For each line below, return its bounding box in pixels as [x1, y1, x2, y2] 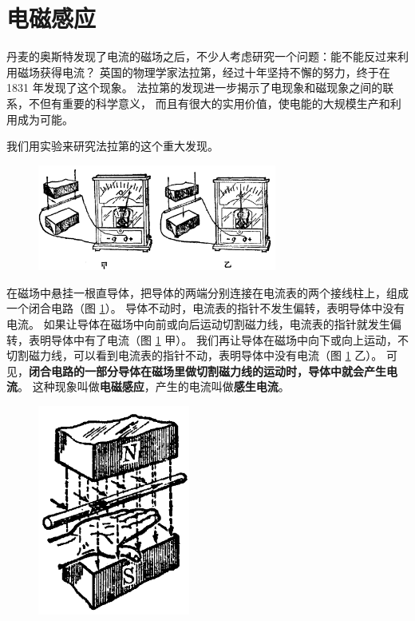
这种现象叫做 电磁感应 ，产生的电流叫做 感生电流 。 [32, 378, 290, 395]
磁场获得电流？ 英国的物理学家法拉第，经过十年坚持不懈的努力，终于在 [17, 63, 390, 80]
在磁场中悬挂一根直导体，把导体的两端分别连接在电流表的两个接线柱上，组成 [6, 284, 409, 301]
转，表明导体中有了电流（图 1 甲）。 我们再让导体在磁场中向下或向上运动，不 [6, 331, 409, 348]
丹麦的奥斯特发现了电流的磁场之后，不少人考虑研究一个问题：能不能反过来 [6, 48, 397, 65]
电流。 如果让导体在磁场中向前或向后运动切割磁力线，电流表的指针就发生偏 [6, 316, 401, 332]
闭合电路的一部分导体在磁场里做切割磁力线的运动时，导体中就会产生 [29, 362, 386, 379]
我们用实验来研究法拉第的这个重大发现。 [6, 137, 219, 154]
